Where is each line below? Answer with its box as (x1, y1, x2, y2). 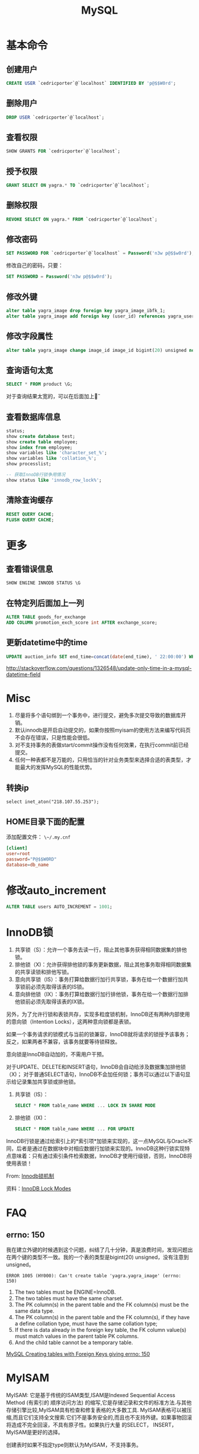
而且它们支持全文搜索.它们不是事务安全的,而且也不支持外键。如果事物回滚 (12, 1414, 192, 1421)
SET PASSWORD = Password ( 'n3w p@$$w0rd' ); (6, 274, 113, 280)
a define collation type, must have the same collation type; (14, 1320, 158, 1327)
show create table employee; (6, 439, 78, 445)
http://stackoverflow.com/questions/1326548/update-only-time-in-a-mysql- (6, 664, 192, 671)
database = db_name (6, 862, 49, 868)
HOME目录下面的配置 (6, 817, 85, 827)
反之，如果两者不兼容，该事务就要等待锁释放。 (6, 1038, 120, 1045)
